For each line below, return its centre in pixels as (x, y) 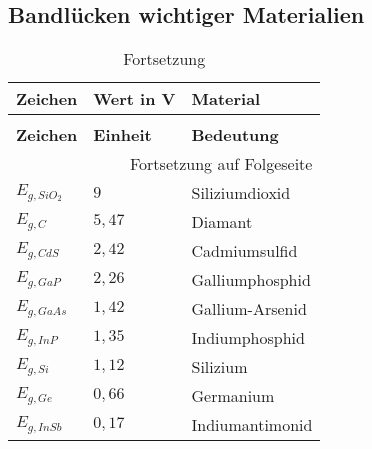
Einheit (122, 135)
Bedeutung (235, 135)
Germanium (233, 396)
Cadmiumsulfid (244, 251)
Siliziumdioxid (241, 193)
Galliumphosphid (251, 280)
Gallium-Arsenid (249, 309)
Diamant (222, 222)
